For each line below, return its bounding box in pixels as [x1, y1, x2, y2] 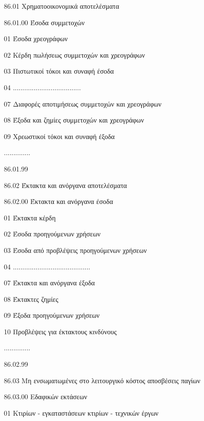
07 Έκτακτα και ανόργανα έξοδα [4, 278, 95, 288]
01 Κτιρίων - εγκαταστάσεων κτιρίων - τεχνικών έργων [4, 407, 158, 418]
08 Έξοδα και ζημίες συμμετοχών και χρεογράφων [4, 115, 144, 125]
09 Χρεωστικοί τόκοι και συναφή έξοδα [4, 131, 115, 141]
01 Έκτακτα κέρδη [4, 212, 56, 222]
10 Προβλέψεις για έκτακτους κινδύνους [4, 326, 117, 336]
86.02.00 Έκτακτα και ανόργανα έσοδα [4, 196, 113, 206]
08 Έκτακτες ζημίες [4, 294, 59, 304]
